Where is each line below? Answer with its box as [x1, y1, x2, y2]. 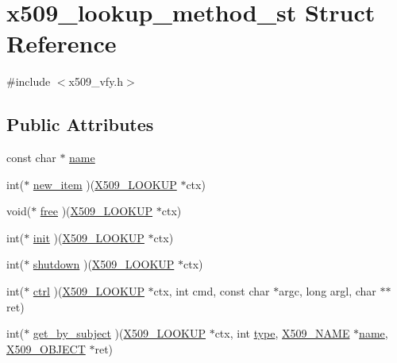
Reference [6, 27, 117, 60]
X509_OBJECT [6, 340, 86, 357]
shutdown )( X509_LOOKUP [33, 256, 175, 272]
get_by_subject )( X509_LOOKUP [33, 325, 206, 342]
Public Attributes [6, 112, 154, 137]
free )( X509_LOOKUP [40, 203, 153, 219]
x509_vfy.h [68, 73, 124, 90]
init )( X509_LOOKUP [33, 229, 145, 245]
